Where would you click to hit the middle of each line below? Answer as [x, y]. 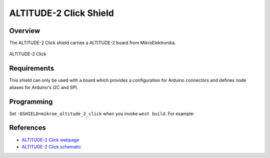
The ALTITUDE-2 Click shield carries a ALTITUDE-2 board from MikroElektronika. [93, 43]
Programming [31, 102]
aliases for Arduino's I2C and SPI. [44, 87]
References [27, 128]
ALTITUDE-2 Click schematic [51, 146]
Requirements [32, 68]
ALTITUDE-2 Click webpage [50, 139]
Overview [25, 31]
